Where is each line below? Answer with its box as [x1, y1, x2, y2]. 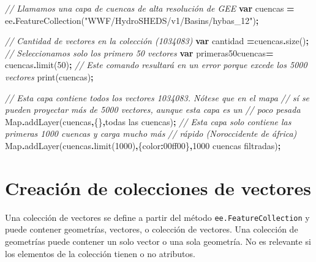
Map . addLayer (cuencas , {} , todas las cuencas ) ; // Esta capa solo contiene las [5, 115, 292, 128]
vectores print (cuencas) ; [5, 70, 94, 83]
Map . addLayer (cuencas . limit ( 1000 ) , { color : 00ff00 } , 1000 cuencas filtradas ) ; [5, 139, 281, 152]
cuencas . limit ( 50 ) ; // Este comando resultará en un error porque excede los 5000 [5, 58, 307, 71]
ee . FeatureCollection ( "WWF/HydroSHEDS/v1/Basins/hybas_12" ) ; [5, 13, 259, 26]
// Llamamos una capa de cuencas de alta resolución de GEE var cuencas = [5, 2, 295, 14]
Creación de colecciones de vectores [5, 175, 311, 200]
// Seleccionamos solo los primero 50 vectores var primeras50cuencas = [5, 46, 274, 59]
